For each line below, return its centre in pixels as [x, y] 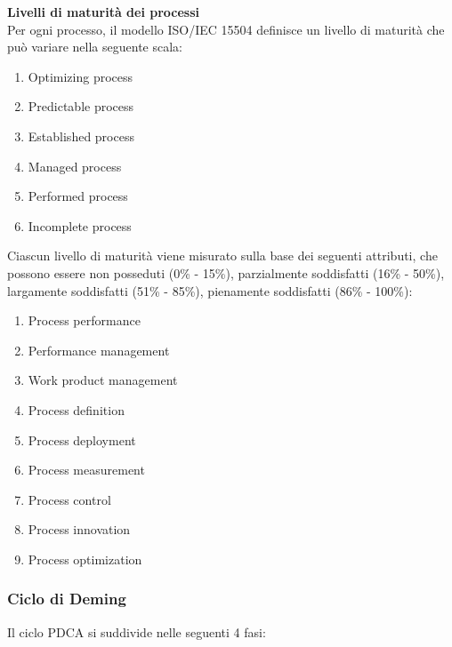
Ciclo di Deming [67, 599]
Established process [81, 136]
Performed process [78, 196]
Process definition [76, 409]
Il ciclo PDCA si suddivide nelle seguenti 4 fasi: [137, 631]
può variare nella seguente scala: [95, 47]
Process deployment [82, 439]
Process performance [84, 320]
